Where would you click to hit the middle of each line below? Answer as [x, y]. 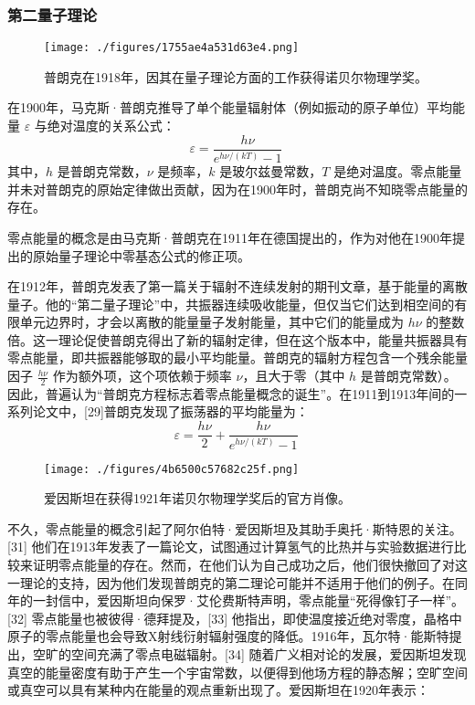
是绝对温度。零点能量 [398, 171]
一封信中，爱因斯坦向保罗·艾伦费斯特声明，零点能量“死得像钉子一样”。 [248, 600]
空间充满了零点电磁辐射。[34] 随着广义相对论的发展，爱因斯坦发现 [269, 653]
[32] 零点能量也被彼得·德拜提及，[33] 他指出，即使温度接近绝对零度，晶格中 [235, 618]
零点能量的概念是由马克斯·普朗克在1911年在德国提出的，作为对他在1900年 [230, 237]
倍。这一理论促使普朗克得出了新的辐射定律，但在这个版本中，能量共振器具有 [237, 339]
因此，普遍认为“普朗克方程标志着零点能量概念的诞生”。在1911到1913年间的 [231, 393]
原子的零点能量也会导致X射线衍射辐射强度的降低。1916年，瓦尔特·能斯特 [228, 636]
